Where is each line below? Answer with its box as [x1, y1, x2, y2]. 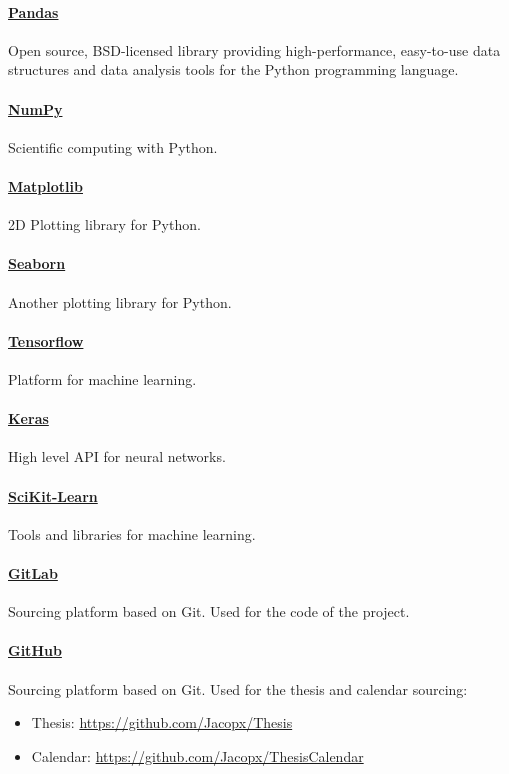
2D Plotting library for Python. [8, 214, 201, 235]
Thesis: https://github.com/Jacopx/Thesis [31, 712, 293, 733]
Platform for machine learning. [8, 368, 197, 389]
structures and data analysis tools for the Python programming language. [8, 59, 459, 80]
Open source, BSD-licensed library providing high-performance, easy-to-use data [8, 39, 501, 60]
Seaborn [8, 253, 66, 274]
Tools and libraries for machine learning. [8, 523, 256, 544]
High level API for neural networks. [8, 446, 226, 467]
